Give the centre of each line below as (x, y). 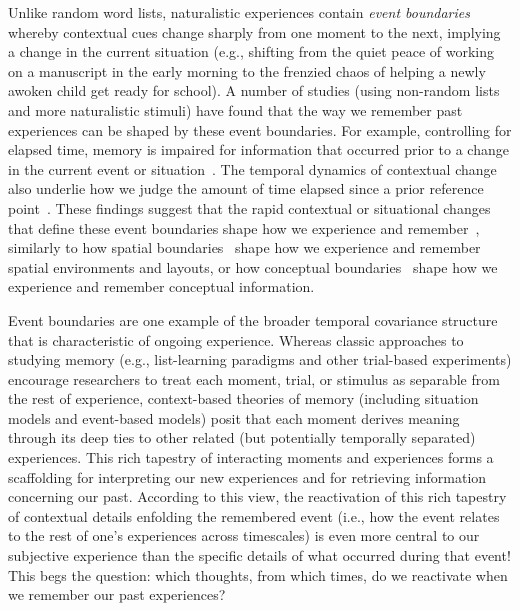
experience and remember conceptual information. (161, 286)
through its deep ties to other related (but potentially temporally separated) (242, 437)
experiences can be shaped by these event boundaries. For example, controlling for (260, 129)
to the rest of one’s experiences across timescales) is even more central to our (244, 535)
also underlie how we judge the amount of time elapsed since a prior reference (246, 188)
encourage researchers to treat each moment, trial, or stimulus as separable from (254, 378)
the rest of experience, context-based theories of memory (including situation (243, 398)
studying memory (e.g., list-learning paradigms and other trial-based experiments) (260, 359)
